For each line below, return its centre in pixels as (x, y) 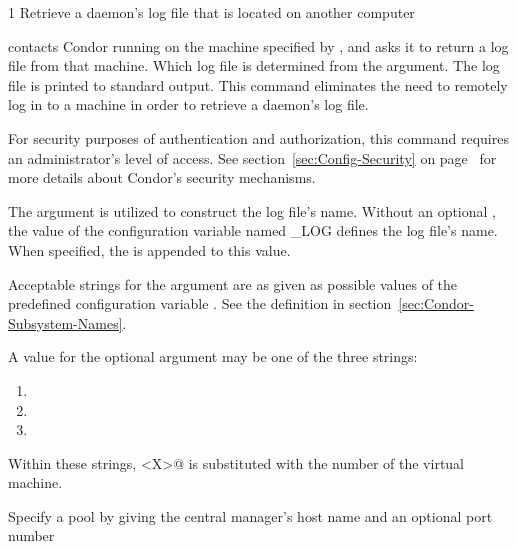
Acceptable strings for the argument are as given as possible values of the (233, 283)
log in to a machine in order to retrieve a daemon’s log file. (188, 104)
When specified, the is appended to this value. (149, 249)
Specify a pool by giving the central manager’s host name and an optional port (250, 515)
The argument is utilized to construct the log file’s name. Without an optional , (252, 210)
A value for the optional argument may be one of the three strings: (213, 356)
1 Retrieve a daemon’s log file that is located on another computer (211, 12)
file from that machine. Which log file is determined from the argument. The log (254, 65)
